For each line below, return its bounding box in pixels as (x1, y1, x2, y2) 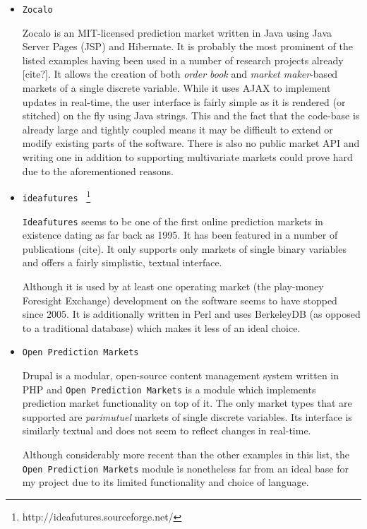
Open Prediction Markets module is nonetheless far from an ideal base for (22, 460, 349, 475)
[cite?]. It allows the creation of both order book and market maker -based (22, 66, 338, 81)
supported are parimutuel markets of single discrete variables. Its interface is (22, 409, 352, 424)
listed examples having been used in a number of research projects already (22, 52, 344, 67)
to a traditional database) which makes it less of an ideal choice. (22, 320, 301, 335)
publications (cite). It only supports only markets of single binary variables (22, 241, 347, 256)
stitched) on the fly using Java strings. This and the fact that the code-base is (22, 108, 360, 123)
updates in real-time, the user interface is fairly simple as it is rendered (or (22, 94, 346, 109)
